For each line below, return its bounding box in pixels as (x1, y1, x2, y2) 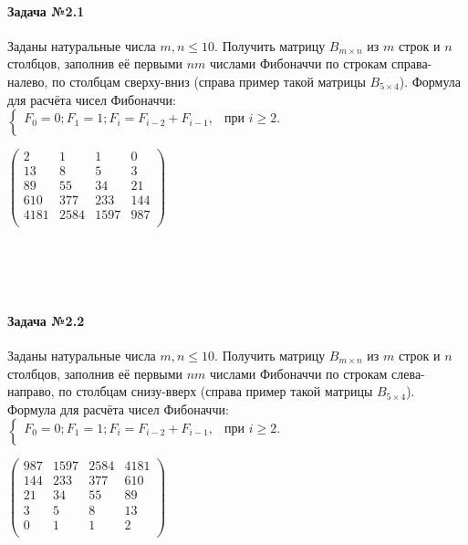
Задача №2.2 (7, 310, 85, 330)
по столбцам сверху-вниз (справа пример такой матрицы (52, 71, 366, 90)
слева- (391, 363, 425, 383)
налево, (7, 71, 48, 90)
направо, (7, 382, 55, 401)
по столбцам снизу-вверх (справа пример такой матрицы (58, 382, 373, 401)
